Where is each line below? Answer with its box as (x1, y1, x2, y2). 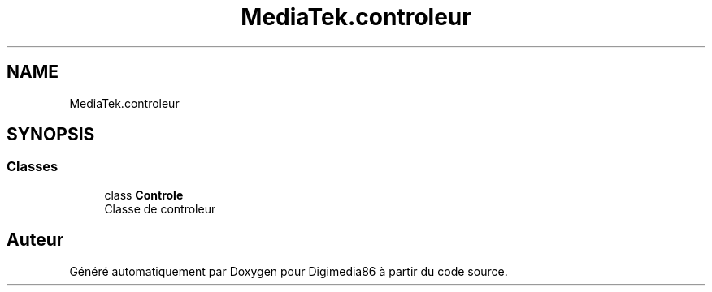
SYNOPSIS (7, 124, 95, 145)
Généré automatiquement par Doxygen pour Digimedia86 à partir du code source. (69, 264, 508, 278)
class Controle (104, 187, 184, 202)
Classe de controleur (104, 201, 216, 216)
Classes (7, 158, 59, 175)
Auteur (7, 230, 64, 251)
